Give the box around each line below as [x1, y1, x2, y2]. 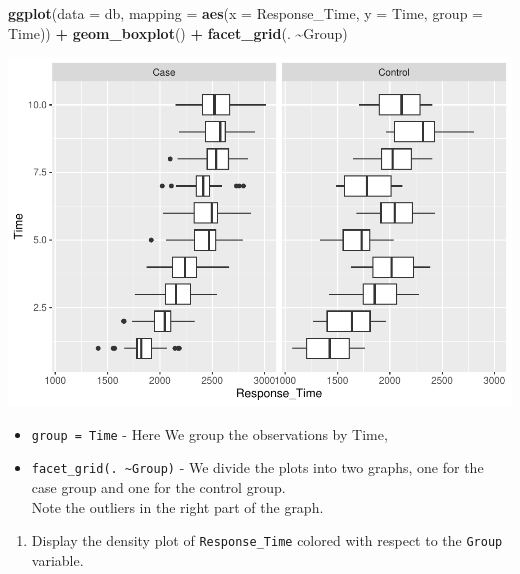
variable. [31, 549, 84, 570]
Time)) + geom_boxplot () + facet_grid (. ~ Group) [8, 22, 348, 43]
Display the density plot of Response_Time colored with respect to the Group [31, 530, 503, 551]
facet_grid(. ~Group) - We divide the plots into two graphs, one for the [31, 457, 484, 478]
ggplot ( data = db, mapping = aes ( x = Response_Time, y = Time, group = [8, 3, 483, 23]
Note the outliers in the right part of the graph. [31, 496, 324, 517]
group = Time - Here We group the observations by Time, [31, 423, 388, 444]
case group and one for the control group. [31, 477, 286, 498]
